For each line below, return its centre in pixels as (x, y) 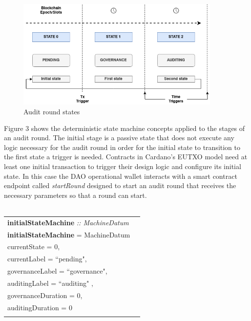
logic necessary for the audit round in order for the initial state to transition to (122, 147)
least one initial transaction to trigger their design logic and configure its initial (123, 166)
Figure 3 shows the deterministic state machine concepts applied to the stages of (125, 128)
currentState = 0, (34, 246)
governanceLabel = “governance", (57, 271)
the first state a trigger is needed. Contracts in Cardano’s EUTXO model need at (126, 157)
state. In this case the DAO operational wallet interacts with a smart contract (121, 176)
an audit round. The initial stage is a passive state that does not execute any (119, 138)
